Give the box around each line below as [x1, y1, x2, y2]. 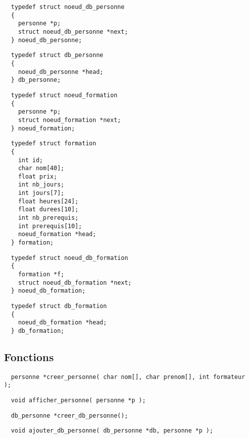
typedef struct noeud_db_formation [11, 254, 128, 261]
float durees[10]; [18, 206, 79, 213]
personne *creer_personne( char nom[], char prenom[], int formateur [11, 373, 245, 380]
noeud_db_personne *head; [18, 68, 103, 75]
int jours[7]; [18, 189, 64, 197]
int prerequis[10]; [18, 222, 82, 230]
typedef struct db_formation [11, 303, 107, 310]
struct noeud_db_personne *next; [18, 28, 128, 35]
